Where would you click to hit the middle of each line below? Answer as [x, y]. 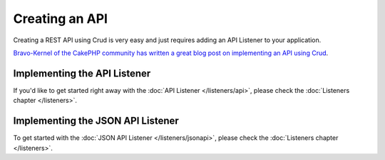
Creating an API [61, 19]
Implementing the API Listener [82, 73]
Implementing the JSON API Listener [96, 121]
